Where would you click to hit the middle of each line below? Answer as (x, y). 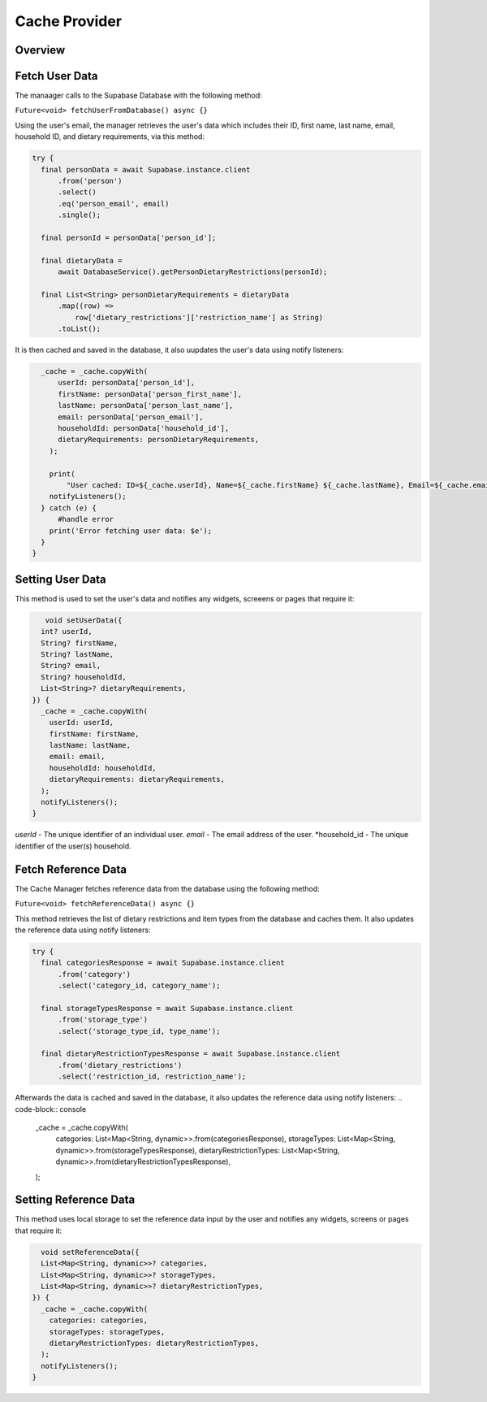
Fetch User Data (56, 76)
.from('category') (95, 974)
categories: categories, (99, 1320)
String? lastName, (77, 654)
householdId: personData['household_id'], (144, 428)
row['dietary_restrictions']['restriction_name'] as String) (199, 317)
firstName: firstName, (94, 734)
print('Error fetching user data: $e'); (131, 531)
